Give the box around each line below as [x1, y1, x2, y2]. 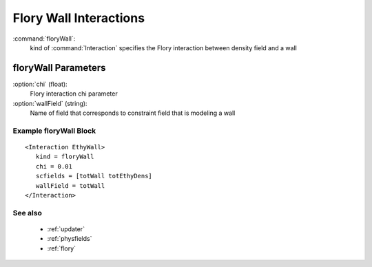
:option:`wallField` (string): [12, 99, 87, 107]
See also [12, 208, 43, 217]
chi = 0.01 [35, 162, 72, 170]
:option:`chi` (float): [12, 80, 68, 88]
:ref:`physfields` [47, 235, 92, 243]
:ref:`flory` [47, 244, 76, 253]
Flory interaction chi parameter [30, 89, 118, 98]
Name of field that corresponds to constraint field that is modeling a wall [30, 109, 236, 117]
